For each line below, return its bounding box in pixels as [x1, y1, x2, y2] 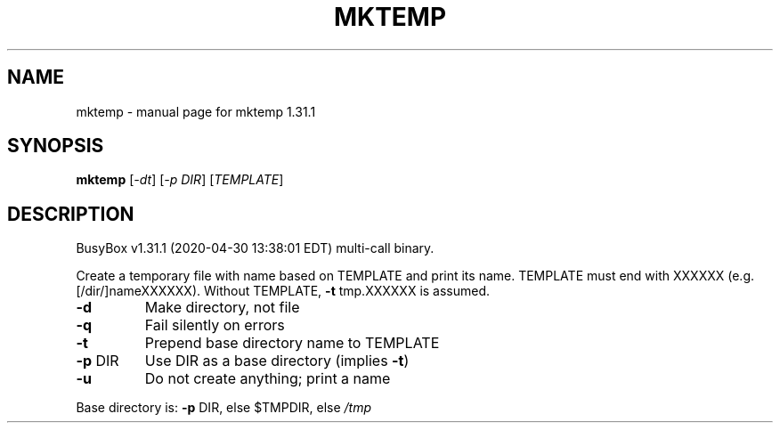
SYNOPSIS [7, 134, 104, 158]
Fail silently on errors [144, 316, 285, 335]
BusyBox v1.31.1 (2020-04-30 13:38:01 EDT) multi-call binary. [76, 240, 435, 256]
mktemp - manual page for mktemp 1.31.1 [76, 103, 316, 119]
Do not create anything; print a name [144, 369, 391, 388]
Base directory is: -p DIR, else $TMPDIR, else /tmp [76, 400, 372, 416]
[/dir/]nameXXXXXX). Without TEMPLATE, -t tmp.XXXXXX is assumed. [76, 283, 491, 299]
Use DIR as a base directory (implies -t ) [144, 352, 410, 370]
